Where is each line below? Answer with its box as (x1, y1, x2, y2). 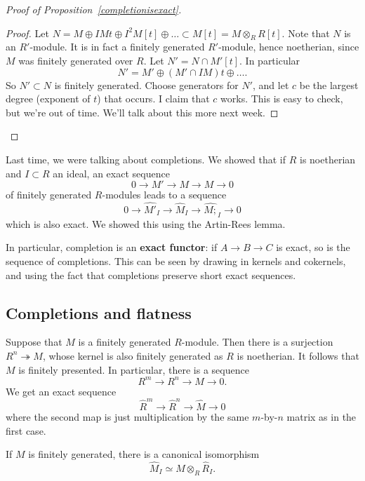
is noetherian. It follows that (237, 348, 359, 363)
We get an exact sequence (6, 384, 117, 398)
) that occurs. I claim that (97, 91, 210, 106)
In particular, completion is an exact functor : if (6, 240, 218, 255)
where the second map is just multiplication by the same (6, 409, 249, 424)
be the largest (299, 77, 359, 92)
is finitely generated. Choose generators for (54, 77, 239, 92)
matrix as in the (286, 409, 357, 424)
